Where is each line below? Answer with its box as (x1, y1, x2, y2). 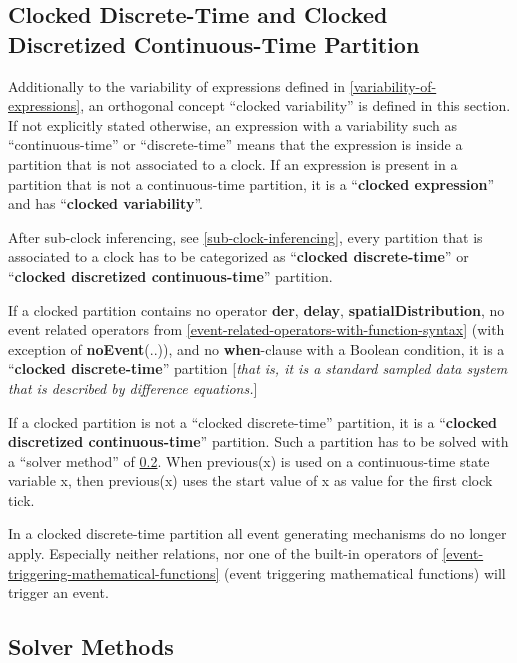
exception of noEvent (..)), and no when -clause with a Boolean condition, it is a (8, 338, 505, 359)
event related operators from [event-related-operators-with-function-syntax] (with (8, 319, 505, 340)
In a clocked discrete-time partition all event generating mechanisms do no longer (8, 523, 507, 544)
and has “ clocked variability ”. (8, 193, 203, 214)
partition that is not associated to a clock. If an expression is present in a (8, 153, 458, 174)
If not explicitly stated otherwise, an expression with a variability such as (8, 114, 457, 135)
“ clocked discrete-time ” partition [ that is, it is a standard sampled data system (8, 358, 508, 379)
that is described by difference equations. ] (8, 377, 258, 398)
